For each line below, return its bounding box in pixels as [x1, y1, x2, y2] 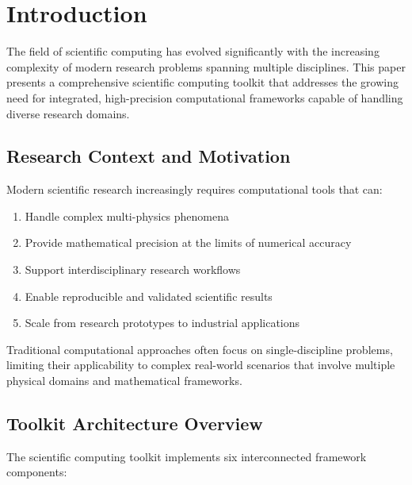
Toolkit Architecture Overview [6, 411, 263, 436]
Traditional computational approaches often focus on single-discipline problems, [6, 341, 393, 357]
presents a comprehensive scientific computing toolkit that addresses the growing [6, 74, 399, 90]
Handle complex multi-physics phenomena [25, 207, 230, 224]
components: [6, 464, 67, 480]
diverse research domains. [6, 105, 130, 121]
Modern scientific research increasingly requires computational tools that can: [6, 181, 383, 198]
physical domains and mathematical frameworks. [6, 372, 242, 389]
